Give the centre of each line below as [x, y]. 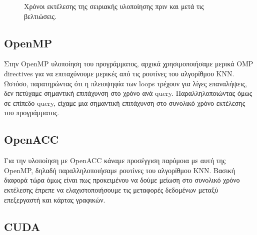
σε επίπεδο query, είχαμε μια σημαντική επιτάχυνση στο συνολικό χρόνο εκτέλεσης [125, 103]
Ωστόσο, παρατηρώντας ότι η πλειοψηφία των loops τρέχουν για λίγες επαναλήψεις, [125, 83]
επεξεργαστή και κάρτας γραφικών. [55, 199]
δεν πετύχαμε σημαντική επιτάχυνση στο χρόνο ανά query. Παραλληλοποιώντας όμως [128, 93]
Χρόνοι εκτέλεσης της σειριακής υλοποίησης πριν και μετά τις [114, 6]
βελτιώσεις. [40, 16]
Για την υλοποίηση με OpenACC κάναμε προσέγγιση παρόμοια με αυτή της [115, 160]
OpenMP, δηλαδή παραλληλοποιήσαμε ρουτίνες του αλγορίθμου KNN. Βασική [120, 170]
